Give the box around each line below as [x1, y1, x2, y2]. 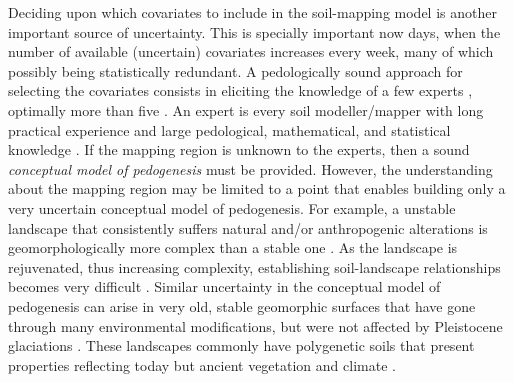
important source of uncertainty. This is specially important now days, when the [8, 21, 501, 42]
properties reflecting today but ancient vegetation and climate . [8, 354, 396, 375]
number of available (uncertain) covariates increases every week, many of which [8, 41, 494, 62]
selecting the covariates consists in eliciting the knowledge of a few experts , [8, 80, 473, 101]
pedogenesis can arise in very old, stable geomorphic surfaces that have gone [8, 295, 476, 316]
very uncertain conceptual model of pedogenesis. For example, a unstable [8, 197, 456, 218]
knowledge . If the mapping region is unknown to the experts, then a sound [8, 139, 470, 160]
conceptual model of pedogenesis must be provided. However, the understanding [8, 158, 493, 179]
